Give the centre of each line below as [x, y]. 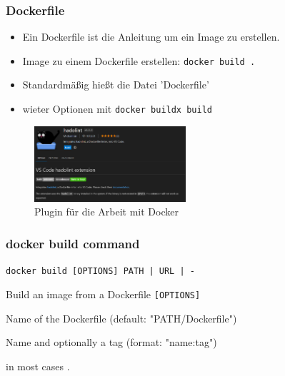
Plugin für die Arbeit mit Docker [106, 212]
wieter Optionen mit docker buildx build [117, 109]
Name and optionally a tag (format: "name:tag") [111, 342]
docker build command [73, 243]
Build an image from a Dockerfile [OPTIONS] [103, 294]
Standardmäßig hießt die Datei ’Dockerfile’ [116, 85]
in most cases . [38, 366]
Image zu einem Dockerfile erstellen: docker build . [139, 60]
